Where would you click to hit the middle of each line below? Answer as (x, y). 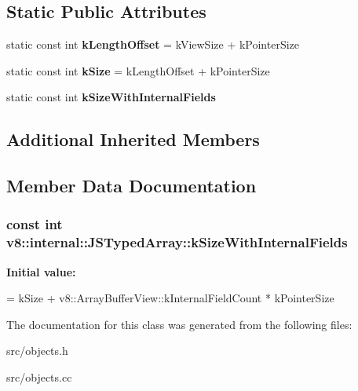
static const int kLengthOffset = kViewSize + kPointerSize (153, 44)
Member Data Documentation (132, 186)
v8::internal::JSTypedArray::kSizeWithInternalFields (177, 242)
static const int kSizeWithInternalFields (111, 97)
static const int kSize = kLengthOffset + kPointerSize (138, 70)
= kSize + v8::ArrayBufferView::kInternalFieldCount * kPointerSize (170, 298)
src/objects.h (37, 351)
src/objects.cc (39, 377)
